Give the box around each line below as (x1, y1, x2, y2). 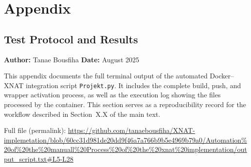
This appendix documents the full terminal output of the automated (4, 71, 208, 81)
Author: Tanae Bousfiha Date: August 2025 (4, 54, 139, 64)
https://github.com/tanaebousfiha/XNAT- (68, 125, 195, 135)
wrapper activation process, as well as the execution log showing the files (4, 90, 221, 100)
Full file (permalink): (4, 125, 66, 135)
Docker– (210, 71, 234, 81)
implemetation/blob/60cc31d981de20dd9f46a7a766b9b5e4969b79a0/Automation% (4, 134, 247, 145)
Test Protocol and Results (4, 31, 138, 46)
